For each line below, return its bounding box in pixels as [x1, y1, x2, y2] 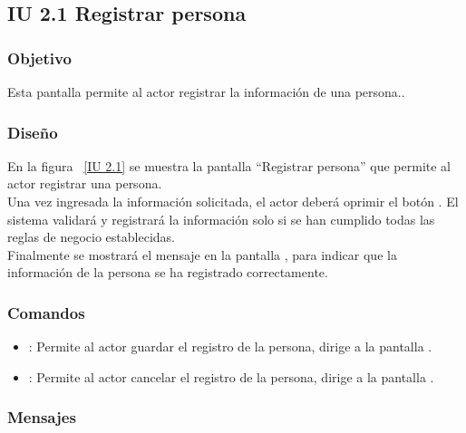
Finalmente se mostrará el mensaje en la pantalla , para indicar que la [7, 245, 397, 264]
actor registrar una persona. [7, 174, 162, 193]
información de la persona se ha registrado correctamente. [7, 263, 328, 282]
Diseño [7, 120, 58, 143]
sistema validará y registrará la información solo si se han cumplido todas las [7, 209, 435, 228]
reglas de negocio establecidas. [7, 227, 175, 246]
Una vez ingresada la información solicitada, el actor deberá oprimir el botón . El [7, 192, 459, 210]
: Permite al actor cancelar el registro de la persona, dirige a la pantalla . [28, 367, 434, 386]
